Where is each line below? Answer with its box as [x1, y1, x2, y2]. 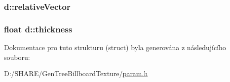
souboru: [4, 52, 30, 62]
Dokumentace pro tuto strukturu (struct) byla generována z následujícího [4, 42, 226, 53]
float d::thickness [4, 23, 73, 35]
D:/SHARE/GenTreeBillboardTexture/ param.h [4, 68, 148, 79]
